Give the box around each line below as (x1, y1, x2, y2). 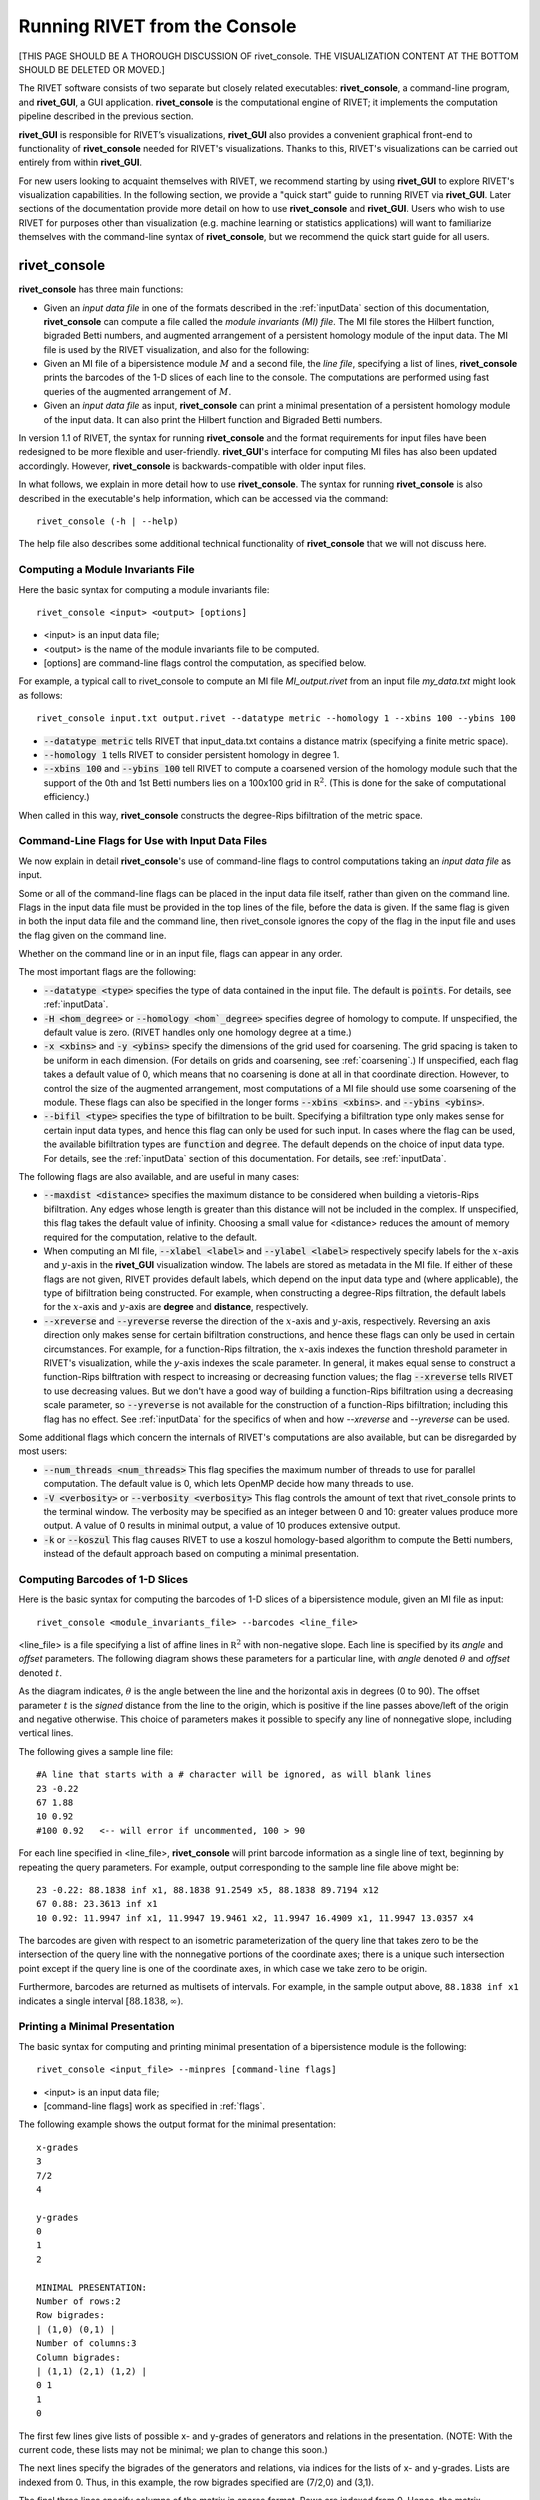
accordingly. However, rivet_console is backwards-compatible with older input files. (18, 460, 367, 472)
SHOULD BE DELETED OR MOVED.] (18, 63, 165, 75)
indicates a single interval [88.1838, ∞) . (18, 1995, 184, 2007)
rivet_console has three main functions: (18, 283, 184, 295)
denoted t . (18, 1666, 62, 1679)
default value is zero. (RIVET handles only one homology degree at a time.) (43, 1026, 352, 1039)
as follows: (18, 689, 64, 701)
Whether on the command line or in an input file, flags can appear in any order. (18, 948, 343, 960)
